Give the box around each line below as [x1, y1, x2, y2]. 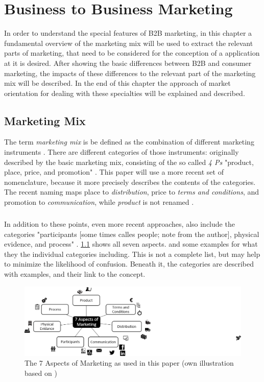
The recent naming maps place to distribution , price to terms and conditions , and [4, 186, 259, 197]
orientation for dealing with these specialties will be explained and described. [4, 87, 245, 98]
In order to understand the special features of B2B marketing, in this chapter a [4, 28, 252, 38]
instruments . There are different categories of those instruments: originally [4, 147, 239, 157]
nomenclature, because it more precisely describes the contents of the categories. [4, 176, 256, 187]
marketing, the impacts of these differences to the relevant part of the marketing [4, 67, 256, 78]
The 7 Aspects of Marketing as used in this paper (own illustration [25, 357, 234, 368]
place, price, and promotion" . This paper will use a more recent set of [4, 166, 224, 177]
